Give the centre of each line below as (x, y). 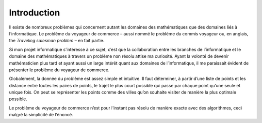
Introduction (34, 13)
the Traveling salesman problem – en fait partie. (57, 41)
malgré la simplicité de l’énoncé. (41, 115)
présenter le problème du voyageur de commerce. (59, 70)
